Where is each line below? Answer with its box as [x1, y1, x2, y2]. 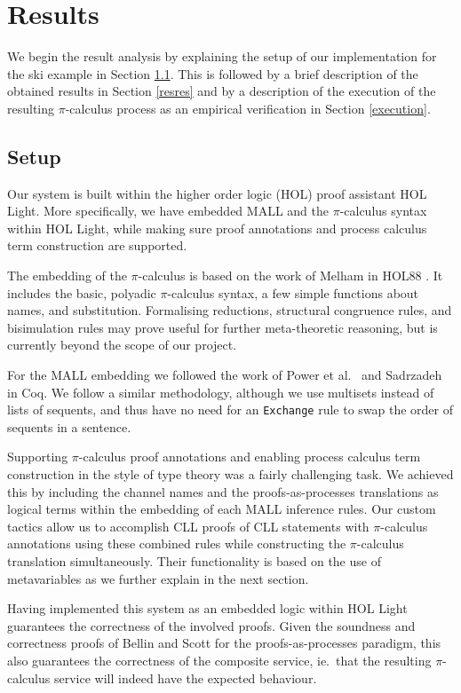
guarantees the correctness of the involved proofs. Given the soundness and [7, 616, 416, 634]
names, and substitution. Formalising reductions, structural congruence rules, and [7, 301, 452, 319]
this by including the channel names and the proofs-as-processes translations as [7, 482, 439, 500]
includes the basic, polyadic [7, 283, 156, 302]
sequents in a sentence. [7, 417, 131, 436]
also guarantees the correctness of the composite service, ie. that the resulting [7, 651, 432, 670]
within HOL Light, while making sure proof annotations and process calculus [7, 218, 427, 237]
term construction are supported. [7, 236, 187, 255]
